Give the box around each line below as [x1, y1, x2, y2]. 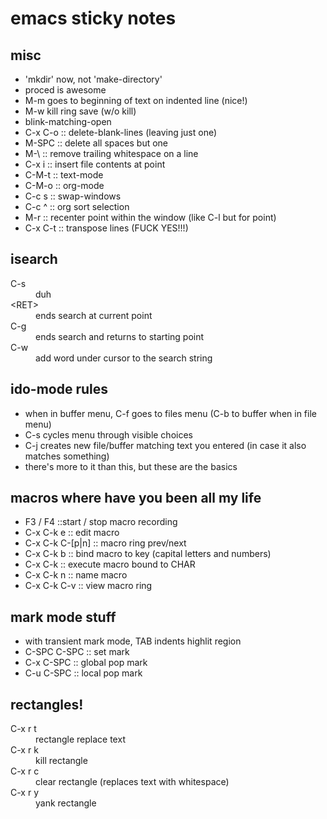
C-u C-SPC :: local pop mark [24, 667, 143, 679]
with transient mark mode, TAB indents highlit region [24, 635, 242, 647]
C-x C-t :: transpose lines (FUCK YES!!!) [24, 222, 189, 234]
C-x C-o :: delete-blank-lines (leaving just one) [24, 127, 218, 138]
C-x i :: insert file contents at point [24, 158, 166, 170]
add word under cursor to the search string [35, 352, 213, 364]
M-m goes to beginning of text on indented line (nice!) [24, 95, 248, 106]
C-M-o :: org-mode [24, 180, 105, 191]
